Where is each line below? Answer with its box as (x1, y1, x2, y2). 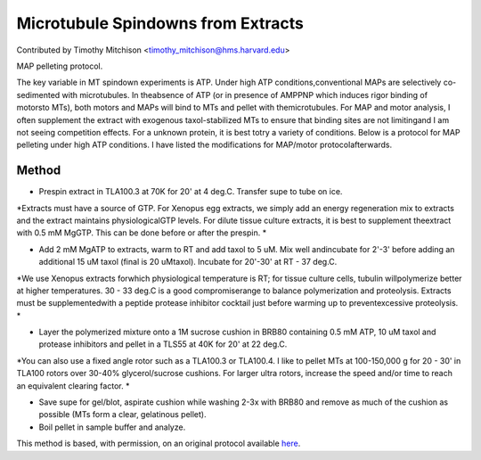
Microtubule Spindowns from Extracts (16, 13, 305, 33)
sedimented (16, 89, 61, 100)
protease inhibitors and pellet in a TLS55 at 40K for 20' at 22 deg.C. (38, 339, 288, 349)
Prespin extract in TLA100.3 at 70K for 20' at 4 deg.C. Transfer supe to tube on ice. (38, 186, 343, 197)
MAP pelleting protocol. (16, 61, 103, 71)
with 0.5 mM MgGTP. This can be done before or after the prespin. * (16, 227, 267, 238)
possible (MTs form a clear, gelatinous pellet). (38, 409, 207, 420)
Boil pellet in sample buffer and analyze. (38, 422, 186, 432)
